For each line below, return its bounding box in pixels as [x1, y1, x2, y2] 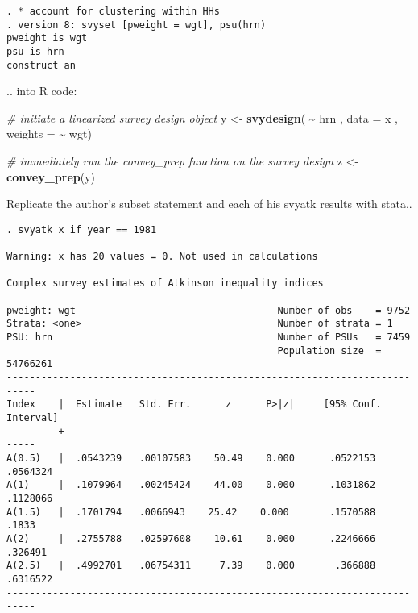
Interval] [6, 412, 59, 424]
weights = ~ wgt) [6, 125, 92, 142]
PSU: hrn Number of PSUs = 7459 [6, 332, 411, 344]
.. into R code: [6, 82, 77, 99]
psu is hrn [6, 45, 64, 57]
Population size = [277, 344, 382, 357]
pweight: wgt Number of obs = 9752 [6, 304, 411, 316]
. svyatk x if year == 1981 [6, 223, 157, 236]
